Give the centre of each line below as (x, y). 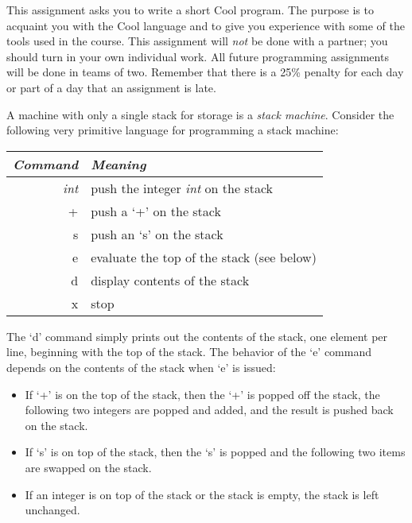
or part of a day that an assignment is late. (111, 87)
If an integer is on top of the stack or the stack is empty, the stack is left (202, 494)
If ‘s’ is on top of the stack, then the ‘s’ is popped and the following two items (215, 452)
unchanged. (52, 510)
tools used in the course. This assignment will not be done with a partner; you (197, 41)
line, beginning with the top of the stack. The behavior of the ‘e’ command (189, 352)
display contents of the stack (170, 280)
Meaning (119, 164)
